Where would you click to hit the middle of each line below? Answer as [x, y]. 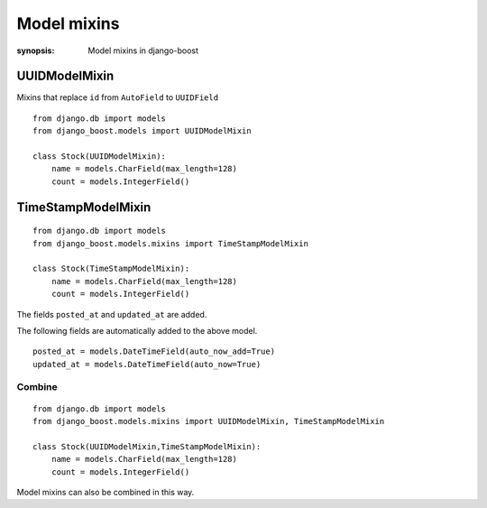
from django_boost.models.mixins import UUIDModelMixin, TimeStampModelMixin [209, 421]
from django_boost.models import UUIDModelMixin [142, 131]
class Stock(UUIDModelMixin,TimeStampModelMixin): [147, 446]
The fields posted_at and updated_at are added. [112, 314]
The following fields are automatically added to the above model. [137, 330]
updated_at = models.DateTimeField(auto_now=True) [147, 364]
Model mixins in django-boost [143, 51]
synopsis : [36, 51]
